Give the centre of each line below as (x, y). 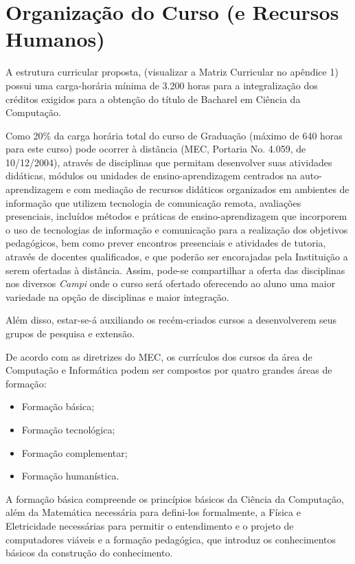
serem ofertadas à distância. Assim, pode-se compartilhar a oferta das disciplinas (175, 270)
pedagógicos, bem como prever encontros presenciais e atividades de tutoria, (166, 243)
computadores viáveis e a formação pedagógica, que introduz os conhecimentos (171, 539)
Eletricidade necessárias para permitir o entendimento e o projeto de (150, 525)
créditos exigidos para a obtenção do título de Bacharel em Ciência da (153, 99)
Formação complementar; (75, 452)
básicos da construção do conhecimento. (89, 553)
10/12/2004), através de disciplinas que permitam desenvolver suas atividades (169, 162)
